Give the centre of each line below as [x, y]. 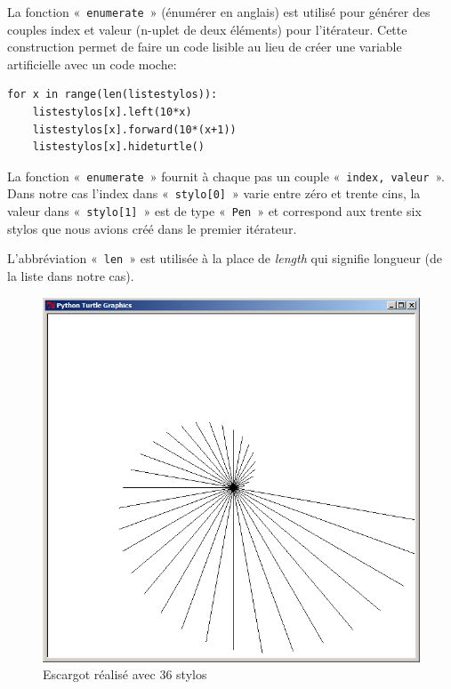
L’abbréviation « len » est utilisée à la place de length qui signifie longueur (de [225, 258]
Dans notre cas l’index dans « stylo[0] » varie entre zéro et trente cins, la [214, 193]
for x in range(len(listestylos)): [113, 95]
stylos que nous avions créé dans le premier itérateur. [152, 228]
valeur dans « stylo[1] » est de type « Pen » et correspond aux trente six [214, 211]
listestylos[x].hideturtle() [118, 147]
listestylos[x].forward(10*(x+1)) [134, 129]
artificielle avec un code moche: [92, 64]
